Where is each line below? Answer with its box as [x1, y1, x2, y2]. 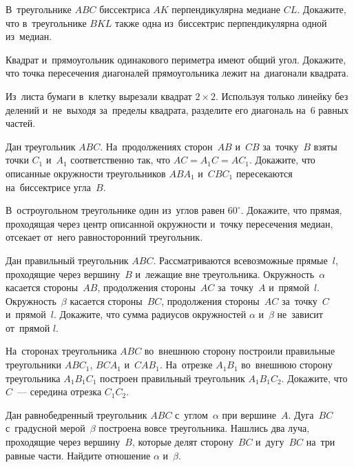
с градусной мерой [6, 421, 85, 435]
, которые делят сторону [132, 435, 233, 449]
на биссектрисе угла [6, 179, 92, 194]
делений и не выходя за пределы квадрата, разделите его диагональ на [6, 102, 306, 117]
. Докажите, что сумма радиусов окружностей [53, 307, 247, 321]
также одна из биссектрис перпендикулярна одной [115, 15, 327, 30]
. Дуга [288, 407, 314, 421]
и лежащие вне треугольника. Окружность [135, 266, 315, 281]
